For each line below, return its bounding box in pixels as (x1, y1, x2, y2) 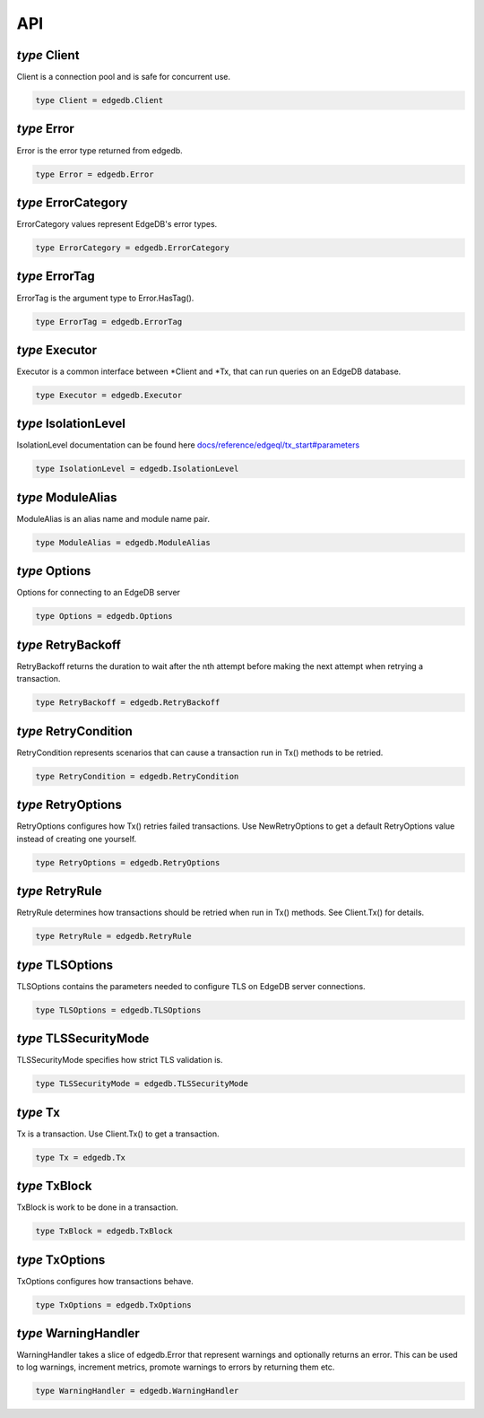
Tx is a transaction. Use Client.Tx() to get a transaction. (16, 1128, 220, 1139)
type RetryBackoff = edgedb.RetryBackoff (35, 698, 220, 708)
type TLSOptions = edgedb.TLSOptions (35, 1005, 202, 1015)
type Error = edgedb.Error (35, 169, 154, 179)
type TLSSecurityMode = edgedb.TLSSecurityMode (35, 1079, 248, 1089)
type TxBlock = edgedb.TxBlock (35, 1226, 174, 1237)
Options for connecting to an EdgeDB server (16, 587, 181, 598)
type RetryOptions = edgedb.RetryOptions (35, 857, 220, 867)
